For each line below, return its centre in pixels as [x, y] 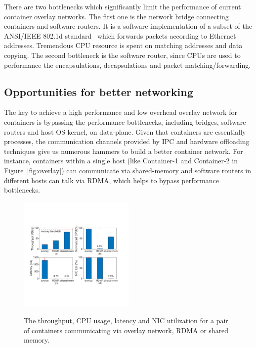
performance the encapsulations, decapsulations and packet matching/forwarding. [128, 65]
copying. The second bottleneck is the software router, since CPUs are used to [122, 55]
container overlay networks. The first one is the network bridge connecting [116, 16]
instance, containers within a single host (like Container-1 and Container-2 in [121, 161]
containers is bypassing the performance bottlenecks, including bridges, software [125, 122]
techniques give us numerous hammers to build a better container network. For [124, 151]
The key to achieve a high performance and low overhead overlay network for [121, 112]
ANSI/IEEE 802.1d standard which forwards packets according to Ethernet [120, 35]
